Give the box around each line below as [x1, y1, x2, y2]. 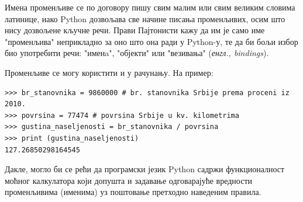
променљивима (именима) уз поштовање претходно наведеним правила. [5, 186, 261, 198]
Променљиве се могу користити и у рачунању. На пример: [5, 66, 214, 78]
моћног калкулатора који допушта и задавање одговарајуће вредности [5, 174, 253, 186]
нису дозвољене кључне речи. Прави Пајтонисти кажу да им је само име [5, 24, 265, 36]
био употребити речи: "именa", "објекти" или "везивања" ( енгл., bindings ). [5, 47, 269, 59]
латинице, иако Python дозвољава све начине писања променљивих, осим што [5, 12, 285, 25]
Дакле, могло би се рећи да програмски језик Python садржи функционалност [5, 163, 285, 175]
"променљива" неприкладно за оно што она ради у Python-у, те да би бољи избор [5, 35, 298, 47]
